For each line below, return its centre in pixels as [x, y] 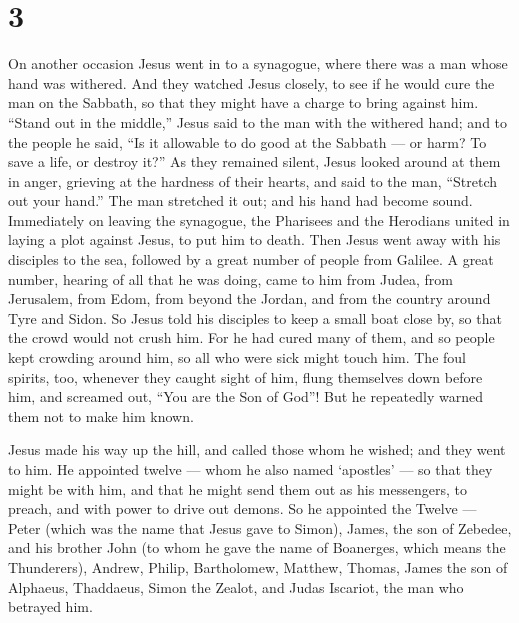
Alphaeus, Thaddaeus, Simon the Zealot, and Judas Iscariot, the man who [236, 586]
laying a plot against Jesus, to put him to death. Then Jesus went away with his [254, 239]
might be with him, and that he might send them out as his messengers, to [237, 488]
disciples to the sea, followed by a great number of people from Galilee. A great [251, 259]
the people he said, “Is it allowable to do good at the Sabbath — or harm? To [247, 141]
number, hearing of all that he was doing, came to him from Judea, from [230, 278]
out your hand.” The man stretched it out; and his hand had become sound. [240, 200]
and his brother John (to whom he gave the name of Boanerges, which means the [257, 547]
